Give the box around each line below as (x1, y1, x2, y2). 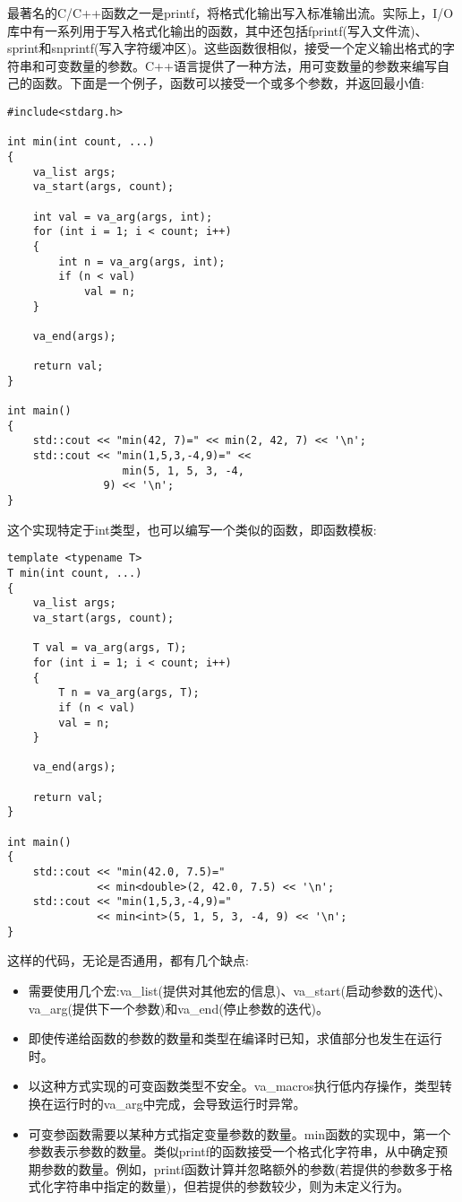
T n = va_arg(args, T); (58, 686, 200, 700)
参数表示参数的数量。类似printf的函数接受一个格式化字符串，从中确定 (28, 1142, 436, 1161)
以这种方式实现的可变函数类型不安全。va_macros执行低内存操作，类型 (28, 1076, 440, 1095)
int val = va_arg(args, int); (32, 210, 213, 223)
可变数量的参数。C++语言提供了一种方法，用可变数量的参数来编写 (44, 56, 437, 74)
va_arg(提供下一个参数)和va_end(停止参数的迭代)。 (28, 998, 329, 1017)
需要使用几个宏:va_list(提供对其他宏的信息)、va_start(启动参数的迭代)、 (28, 980, 451, 999)
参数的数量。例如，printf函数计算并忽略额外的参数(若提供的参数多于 (40, 1159, 441, 1178)
